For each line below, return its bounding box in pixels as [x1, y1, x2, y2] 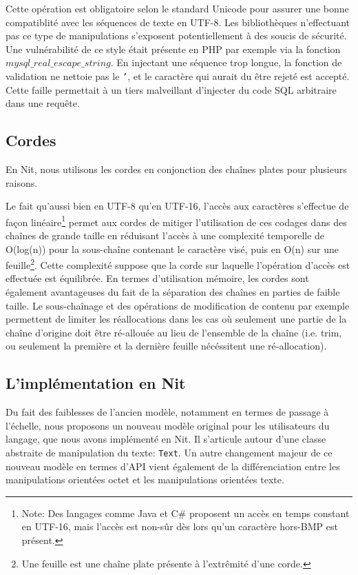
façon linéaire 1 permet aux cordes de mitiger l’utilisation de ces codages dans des [6, 212, 347, 229]
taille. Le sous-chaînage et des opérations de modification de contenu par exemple [6, 298, 350, 312]
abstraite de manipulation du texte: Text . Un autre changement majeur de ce [6, 445, 333, 460]
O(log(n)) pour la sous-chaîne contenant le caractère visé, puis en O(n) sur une [6, 241, 339, 256]
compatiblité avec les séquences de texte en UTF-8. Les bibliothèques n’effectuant [6, 14, 350, 29]
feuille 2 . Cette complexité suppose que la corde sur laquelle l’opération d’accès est [6, 256, 350, 272]
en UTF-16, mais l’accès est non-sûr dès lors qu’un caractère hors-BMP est [21, 519, 338, 534]
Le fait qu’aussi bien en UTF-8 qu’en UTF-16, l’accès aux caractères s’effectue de [6, 199, 349, 213]
